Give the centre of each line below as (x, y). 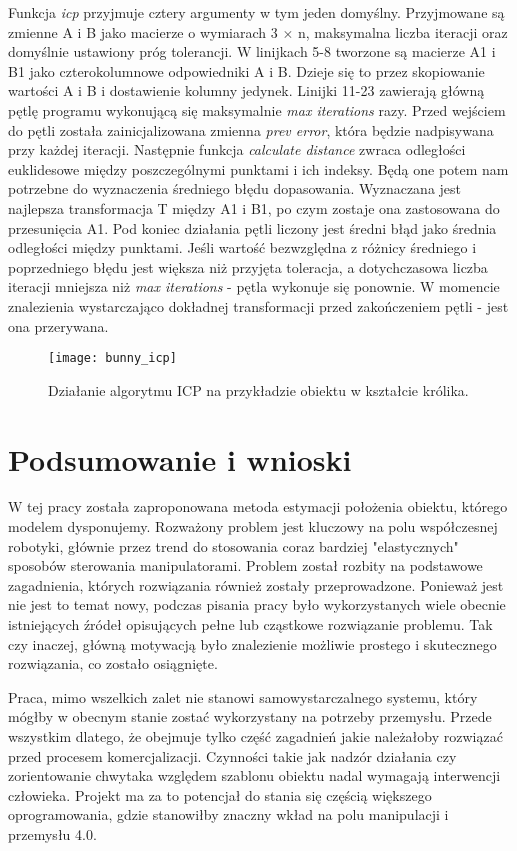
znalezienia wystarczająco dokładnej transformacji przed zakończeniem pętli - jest (258, 305)
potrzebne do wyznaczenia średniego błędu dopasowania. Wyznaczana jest (235, 188)
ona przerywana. (58, 325)
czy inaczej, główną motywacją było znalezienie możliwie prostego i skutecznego (252, 643)
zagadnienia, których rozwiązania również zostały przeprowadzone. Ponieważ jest (256, 584)
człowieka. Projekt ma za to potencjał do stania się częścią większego (220, 794)
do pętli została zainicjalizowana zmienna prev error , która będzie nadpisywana (251, 129)
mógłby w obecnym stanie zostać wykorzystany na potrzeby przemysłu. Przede (250, 716)
